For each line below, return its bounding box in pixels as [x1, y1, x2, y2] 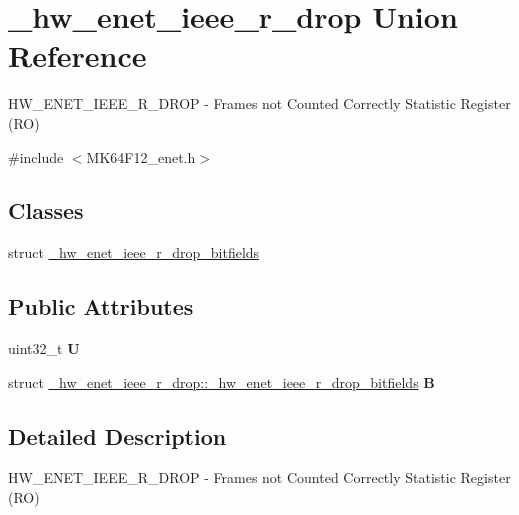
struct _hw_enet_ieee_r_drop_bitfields [8, 242, 260, 263]
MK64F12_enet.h [86, 146, 196, 167]
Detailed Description [8, 420, 227, 451]
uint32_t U [8, 338, 80, 359]
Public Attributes [8, 291, 194, 322]
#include [8, 146, 64, 167]
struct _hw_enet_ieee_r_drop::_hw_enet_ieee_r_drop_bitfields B [8, 371, 435, 392]
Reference [8, 35, 147, 76]
